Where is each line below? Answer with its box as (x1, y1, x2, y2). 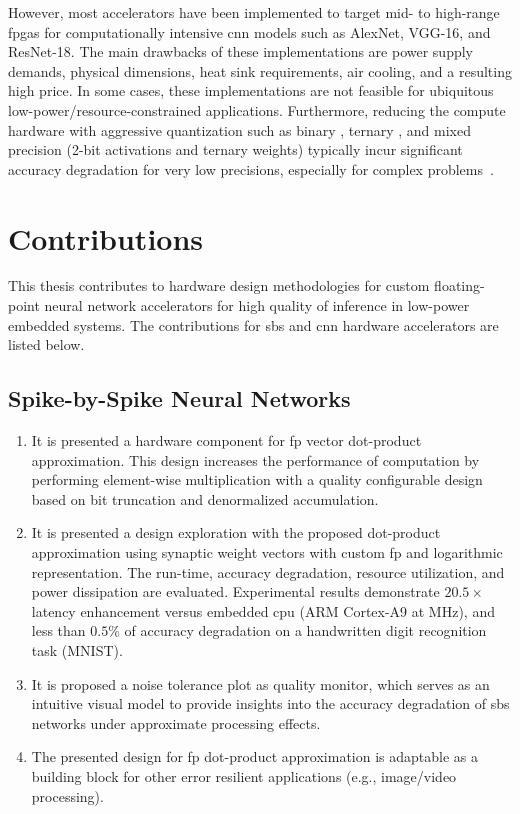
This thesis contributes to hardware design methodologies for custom (8, 275, 430, 296)
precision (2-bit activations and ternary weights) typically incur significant (8, 139, 463, 160)
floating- (434, 275, 485, 296)
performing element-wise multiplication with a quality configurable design (31, 469, 483, 490)
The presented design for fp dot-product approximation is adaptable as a (31, 746, 478, 767)
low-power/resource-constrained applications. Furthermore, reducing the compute (8, 99, 506, 120)
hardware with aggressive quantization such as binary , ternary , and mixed (8, 119, 471, 140)
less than (31, 620, 86, 641)
